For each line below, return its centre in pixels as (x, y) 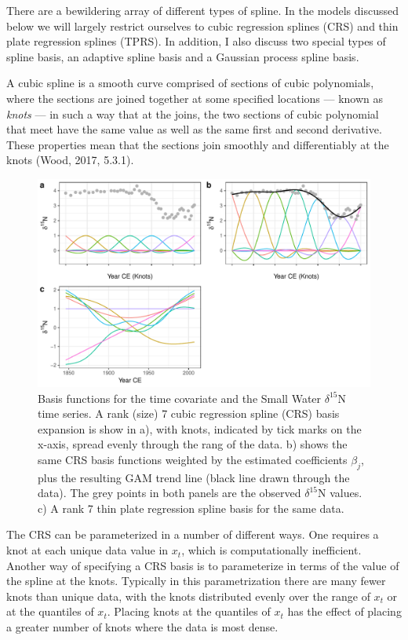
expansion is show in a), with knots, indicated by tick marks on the (200, 428)
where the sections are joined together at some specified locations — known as (195, 98)
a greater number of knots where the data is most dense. (142, 627)
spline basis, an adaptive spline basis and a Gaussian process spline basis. (183, 56)
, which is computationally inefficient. (271, 550)
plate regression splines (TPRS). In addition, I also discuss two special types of (196, 41)
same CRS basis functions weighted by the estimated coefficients (193, 459)
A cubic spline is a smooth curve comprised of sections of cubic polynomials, (190, 83)
